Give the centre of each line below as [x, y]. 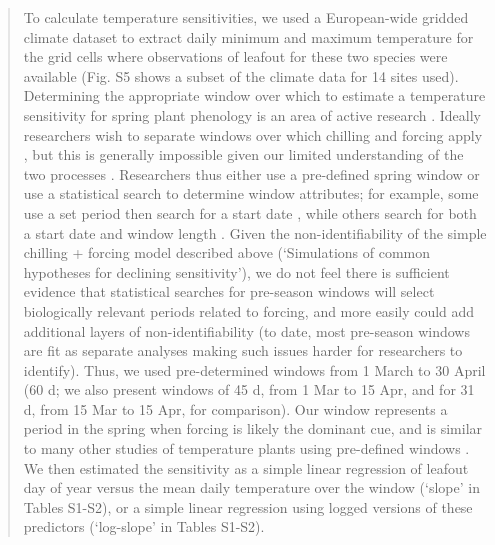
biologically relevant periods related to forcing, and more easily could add [249, 310]
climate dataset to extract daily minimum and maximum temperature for [248, 36]
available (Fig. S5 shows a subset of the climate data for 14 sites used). [241, 75]
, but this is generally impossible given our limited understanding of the [243, 154]
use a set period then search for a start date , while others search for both [250, 212]
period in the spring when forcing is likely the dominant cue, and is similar [253, 428]
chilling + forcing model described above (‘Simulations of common [227, 252]
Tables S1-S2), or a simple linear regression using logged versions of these [248, 506]
